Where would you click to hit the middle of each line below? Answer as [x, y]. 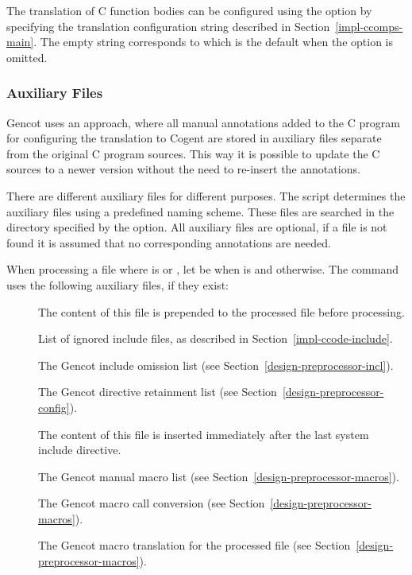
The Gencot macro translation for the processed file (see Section [194, 545]
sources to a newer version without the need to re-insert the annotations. [183, 169]
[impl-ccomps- [369, 26]
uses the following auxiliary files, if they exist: [117, 284]
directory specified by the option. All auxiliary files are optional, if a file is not [197, 227]
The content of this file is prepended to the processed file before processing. [221, 311]
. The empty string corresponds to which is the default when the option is [214, 42]
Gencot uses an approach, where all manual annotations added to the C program [203, 122]
